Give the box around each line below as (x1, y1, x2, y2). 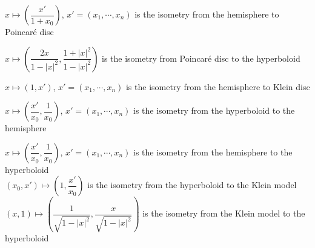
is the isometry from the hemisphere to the (133, 145, 293, 158)
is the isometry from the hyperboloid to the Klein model (87, 178, 297, 191)
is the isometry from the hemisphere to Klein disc (125, 80, 310, 93)
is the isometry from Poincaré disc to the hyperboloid (102, 51, 300, 64)
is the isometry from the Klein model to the (142, 207, 305, 220)
